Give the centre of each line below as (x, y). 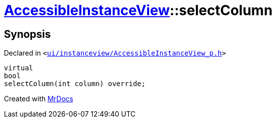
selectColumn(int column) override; (75, 84)
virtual (19, 68)
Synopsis (27, 34)
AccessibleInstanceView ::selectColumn (138, 10)
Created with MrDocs (39, 99)
